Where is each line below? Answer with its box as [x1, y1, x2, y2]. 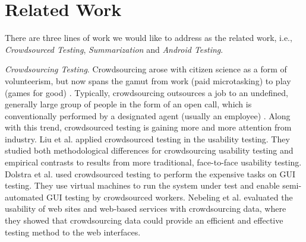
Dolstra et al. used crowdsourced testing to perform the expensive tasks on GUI [5, 167, 296, 180]
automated [5, 190, 44, 203]
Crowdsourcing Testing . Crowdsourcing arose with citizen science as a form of [5, 63, 287, 75]
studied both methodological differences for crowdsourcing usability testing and [5, 144, 294, 157]
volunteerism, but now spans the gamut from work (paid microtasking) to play [5, 74, 291, 87]
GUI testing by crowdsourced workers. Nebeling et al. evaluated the [46, 190, 293, 203]
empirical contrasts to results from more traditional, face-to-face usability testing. [5, 156, 302, 168]
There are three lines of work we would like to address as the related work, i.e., [5, 31, 292, 44]
